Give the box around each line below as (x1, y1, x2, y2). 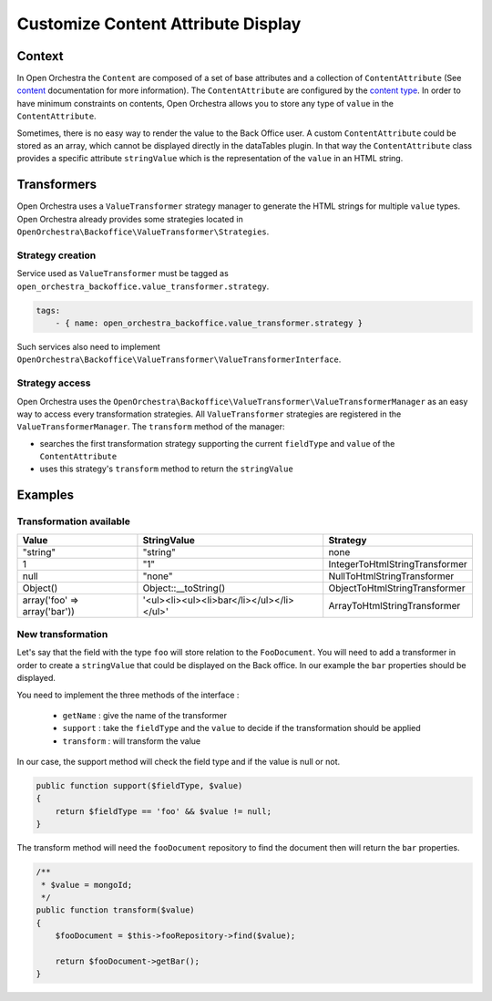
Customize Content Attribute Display (16, 14, 302, 34)
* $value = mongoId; (41, 880, 133, 890)
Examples (16, 488, 75, 503)
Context (16, 48, 64, 64)
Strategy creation (16, 249, 97, 262)
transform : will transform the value (62, 735, 201, 747)
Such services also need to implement (16, 341, 161, 352)
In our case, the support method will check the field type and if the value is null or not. (16, 757, 341, 768)
